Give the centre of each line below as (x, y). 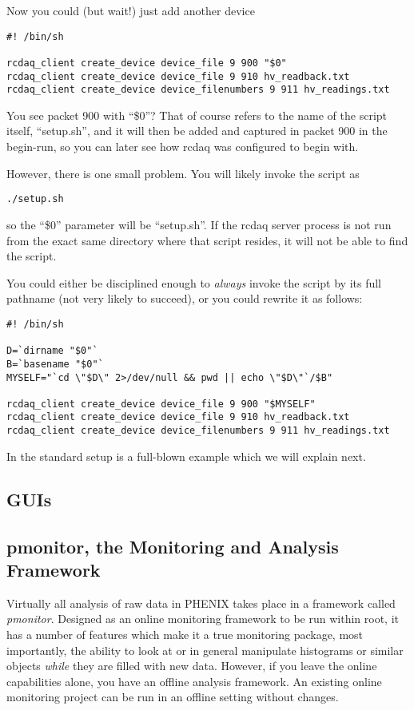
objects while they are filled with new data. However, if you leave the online (192, 666)
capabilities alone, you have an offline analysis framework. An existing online (194, 681)
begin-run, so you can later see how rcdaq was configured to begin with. (183, 147)
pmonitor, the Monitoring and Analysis (173, 546)
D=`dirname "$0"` (52, 351)
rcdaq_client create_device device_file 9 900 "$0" (147, 63)
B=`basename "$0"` (55, 364)
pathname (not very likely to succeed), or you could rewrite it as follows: (185, 298)
